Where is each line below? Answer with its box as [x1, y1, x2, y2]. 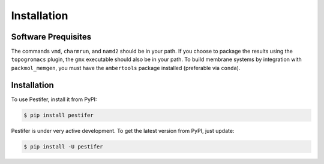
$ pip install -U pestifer [23, 143, 103, 150]
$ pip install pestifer [23, 111, 94, 119]
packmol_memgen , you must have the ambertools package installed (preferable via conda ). [11, 64, 241, 71]
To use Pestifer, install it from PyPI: [11, 96, 97, 103]
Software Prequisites [11, 32, 92, 42]
